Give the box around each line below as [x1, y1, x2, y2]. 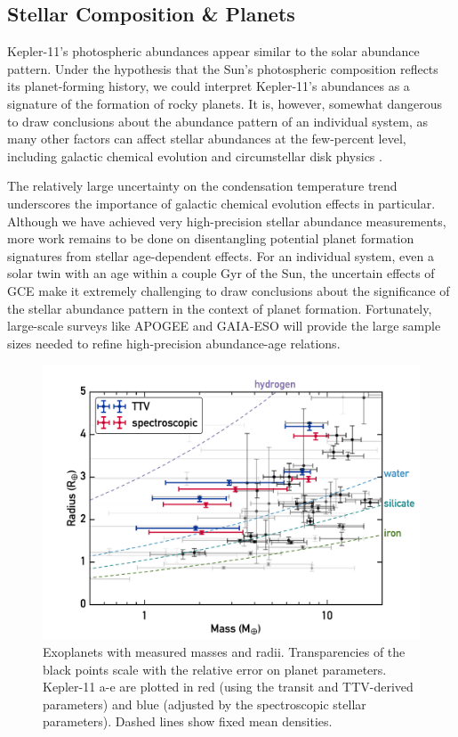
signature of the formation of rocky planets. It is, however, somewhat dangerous [7, 94, 443, 112]
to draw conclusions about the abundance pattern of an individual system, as [7, 111, 429, 130]
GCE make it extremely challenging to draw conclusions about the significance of [7, 281, 450, 299]
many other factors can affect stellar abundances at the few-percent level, [7, 129, 406, 148]
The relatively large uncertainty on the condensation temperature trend [7, 176, 398, 195]
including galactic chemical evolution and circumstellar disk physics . [7, 146, 382, 165]
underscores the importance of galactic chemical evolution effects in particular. [7, 193, 436, 212]
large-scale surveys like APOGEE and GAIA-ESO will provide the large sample [7, 316, 441, 335]
